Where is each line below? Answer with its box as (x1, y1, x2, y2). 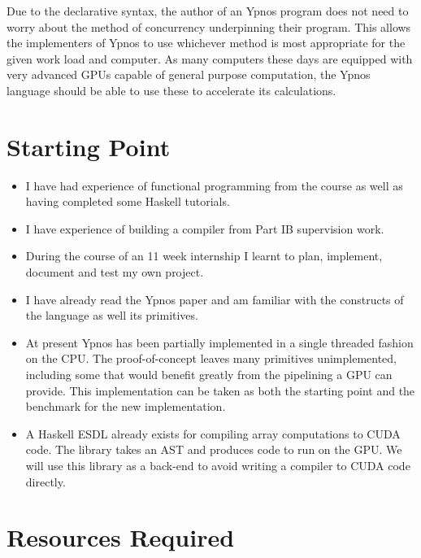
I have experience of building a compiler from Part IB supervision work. (25, 220, 384, 237)
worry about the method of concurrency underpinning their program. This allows (7, 18, 411, 35)
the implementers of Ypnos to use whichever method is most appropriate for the (7, 34, 406, 51)
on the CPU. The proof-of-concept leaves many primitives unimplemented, (25, 350, 397, 367)
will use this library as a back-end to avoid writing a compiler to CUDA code (25, 457, 410, 473)
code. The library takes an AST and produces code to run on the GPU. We (25, 441, 402, 458)
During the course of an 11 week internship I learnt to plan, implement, (25, 247, 383, 264)
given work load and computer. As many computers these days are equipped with (7, 50, 413, 67)
